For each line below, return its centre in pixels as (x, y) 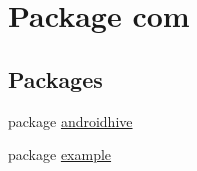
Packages (55, 78)
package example (60, 154)
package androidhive (70, 120)
